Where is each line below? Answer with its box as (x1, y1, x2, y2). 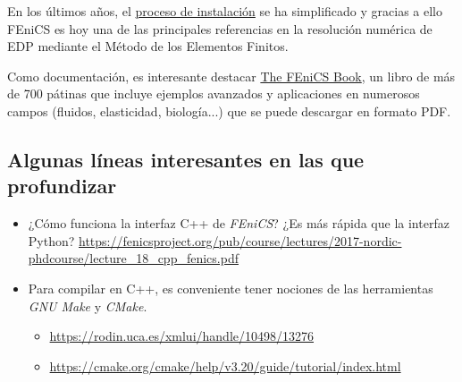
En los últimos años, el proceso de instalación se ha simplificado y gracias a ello (7, 2, 442, 20)
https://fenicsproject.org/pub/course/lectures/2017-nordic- (79, 231, 402, 250)
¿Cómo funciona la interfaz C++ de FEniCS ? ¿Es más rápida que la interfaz (28, 214, 449, 233)
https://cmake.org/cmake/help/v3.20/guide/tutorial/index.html (49, 356, 401, 375)
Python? (28, 231, 75, 250)
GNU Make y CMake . (28, 296, 147, 315)
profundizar (7, 172, 117, 199)
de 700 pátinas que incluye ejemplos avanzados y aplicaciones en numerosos (7, 84, 420, 103)
